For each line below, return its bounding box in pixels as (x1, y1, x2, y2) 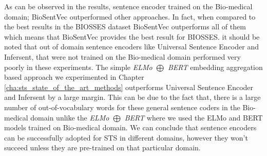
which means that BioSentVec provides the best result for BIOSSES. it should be (4, 31, 260, 42)
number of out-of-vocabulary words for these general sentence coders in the (4, 101, 240, 112)
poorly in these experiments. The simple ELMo (4, 61, 152, 72)
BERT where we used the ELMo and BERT (124, 112, 263, 123)
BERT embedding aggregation (167, 61, 263, 72)
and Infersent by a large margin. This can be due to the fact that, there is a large (4, 92, 261, 102)
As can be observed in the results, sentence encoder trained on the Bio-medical (4, 1, 253, 11)
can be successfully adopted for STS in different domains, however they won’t (4, 132, 248, 143)
